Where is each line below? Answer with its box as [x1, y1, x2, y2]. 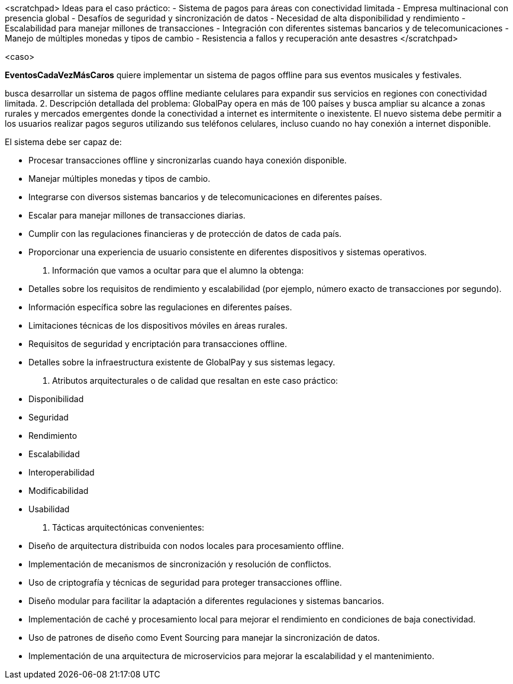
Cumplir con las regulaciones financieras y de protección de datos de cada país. [28, 229, 342, 239]
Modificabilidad [28, 486, 89, 496]
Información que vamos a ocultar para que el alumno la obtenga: [52, 265, 304, 275]
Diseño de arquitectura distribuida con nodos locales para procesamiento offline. [28, 541, 344, 551]
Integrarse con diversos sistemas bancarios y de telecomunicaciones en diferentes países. [28, 192, 382, 202]
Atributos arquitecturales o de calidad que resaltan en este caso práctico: [52, 375, 338, 386]
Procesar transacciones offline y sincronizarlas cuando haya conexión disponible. [28, 155, 347, 165]
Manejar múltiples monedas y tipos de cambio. [28, 174, 211, 184]
